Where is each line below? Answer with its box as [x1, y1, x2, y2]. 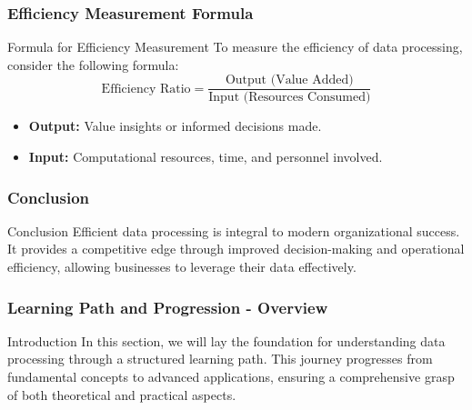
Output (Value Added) [225, 74, 354, 87]
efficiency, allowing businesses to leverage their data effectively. [7, 257, 357, 276]
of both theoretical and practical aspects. [7, 385, 236, 404]
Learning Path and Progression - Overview [7, 295, 328, 318]
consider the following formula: [7, 55, 179, 74]
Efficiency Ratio [101, 82, 191, 95]
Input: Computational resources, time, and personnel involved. [28, 147, 383, 166]
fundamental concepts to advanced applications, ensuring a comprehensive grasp [7, 367, 455, 386]
